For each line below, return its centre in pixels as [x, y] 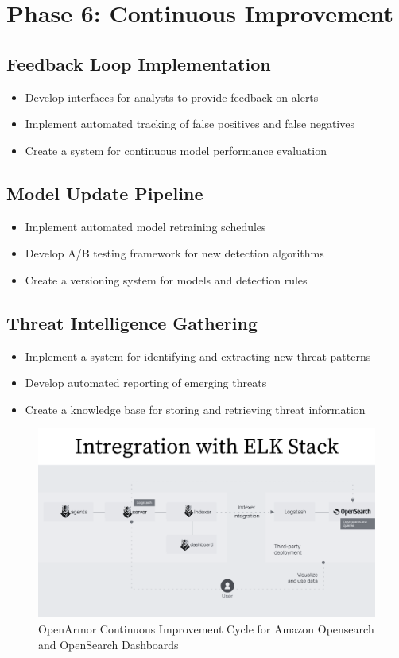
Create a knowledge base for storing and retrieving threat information [195, 409]
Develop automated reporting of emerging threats [146, 383]
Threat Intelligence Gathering [132, 322]
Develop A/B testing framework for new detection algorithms [174, 253]
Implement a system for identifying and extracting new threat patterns [198, 356]
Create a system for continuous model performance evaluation [176, 150]
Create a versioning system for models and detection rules [166, 279]
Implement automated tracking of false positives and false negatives [190, 124]
